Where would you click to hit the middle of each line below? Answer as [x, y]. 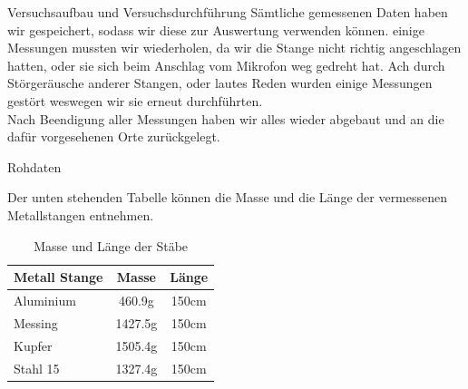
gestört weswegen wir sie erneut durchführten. [135, 100]
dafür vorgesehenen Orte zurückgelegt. [114, 136]
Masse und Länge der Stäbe [111, 245]
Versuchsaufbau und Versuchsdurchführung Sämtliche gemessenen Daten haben [228, 12]
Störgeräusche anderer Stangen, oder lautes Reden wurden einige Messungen [220, 83]
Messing [36, 322]
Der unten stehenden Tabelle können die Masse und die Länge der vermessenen [228, 197]
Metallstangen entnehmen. [81, 214]
